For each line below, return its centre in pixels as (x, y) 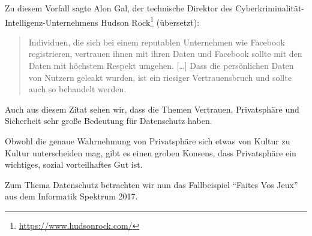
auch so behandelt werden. (77, 89)
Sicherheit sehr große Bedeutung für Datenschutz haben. (109, 121)
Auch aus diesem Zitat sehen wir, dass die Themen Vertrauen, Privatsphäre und (152, 109)
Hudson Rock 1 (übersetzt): (150, 21)
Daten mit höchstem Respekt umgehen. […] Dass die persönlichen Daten (161, 66)
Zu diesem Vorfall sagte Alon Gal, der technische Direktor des (119, 8)
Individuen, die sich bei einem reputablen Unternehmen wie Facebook (157, 42)
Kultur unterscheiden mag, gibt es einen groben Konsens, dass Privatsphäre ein (151, 152)
